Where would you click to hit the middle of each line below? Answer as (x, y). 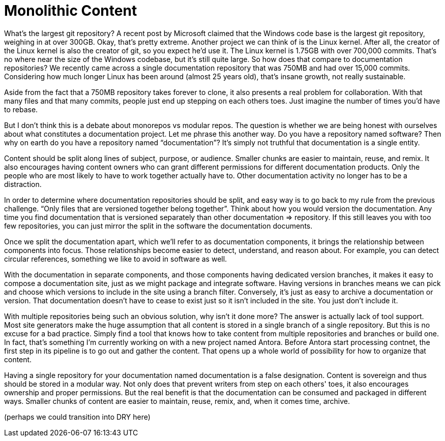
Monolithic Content (71, 11)
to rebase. (21, 109)
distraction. (23, 184)
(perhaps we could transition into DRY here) (77, 417)
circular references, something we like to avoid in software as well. (116, 259)
